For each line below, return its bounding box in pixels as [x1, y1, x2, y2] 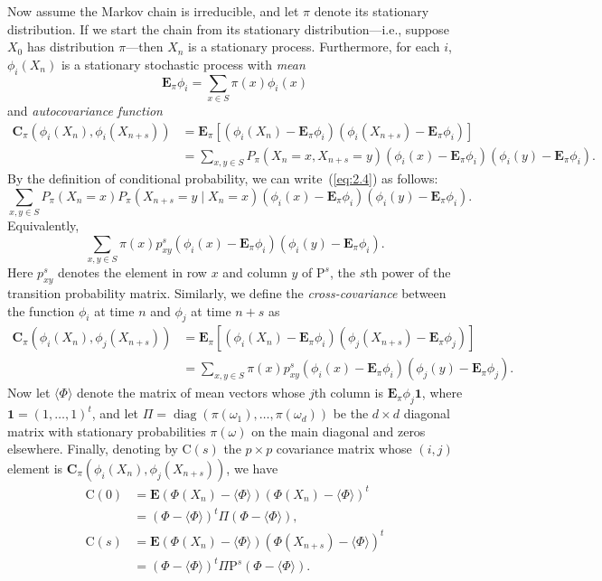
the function [7, 301, 75, 320]
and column [222, 263, 287, 282]
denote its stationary [314, 2, 429, 20]
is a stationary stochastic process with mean [61, 54, 306, 73]
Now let [7, 383, 51, 402]
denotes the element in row [58, 263, 207, 282]
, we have [226, 459, 278, 478]
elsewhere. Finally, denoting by [7, 439, 178, 458]
